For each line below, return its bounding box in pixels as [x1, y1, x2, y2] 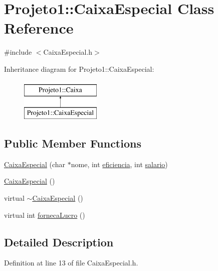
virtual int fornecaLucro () [4, 209, 85, 220]
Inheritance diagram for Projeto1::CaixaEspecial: [4, 63, 154, 74]
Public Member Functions [4, 135, 141, 151]
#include [4, 47, 32, 57]
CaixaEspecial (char [4, 159, 66, 169]
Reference [4, 18, 74, 38]
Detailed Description [4, 234, 114, 249]
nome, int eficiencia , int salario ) [71, 159, 168, 169]
